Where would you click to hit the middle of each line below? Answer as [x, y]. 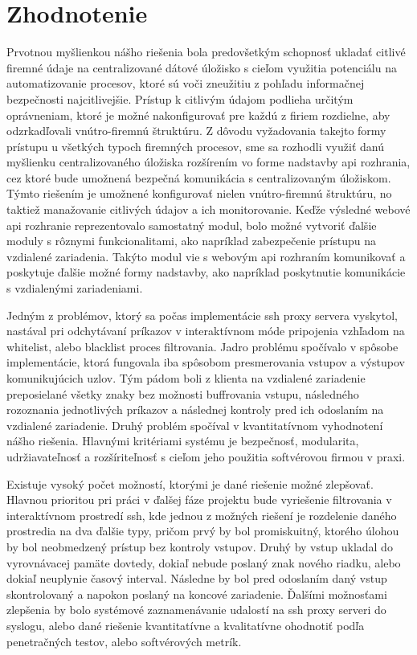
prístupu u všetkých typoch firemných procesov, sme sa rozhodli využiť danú [195, 146]
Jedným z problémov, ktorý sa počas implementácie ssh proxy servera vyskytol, [202, 315]
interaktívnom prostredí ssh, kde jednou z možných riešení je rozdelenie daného [202, 515]
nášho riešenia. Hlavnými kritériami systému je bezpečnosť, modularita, [183, 441]
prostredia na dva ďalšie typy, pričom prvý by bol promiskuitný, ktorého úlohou [203, 531]
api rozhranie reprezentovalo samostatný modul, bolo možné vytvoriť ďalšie [192, 225]
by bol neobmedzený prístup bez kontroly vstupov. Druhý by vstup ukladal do [200, 546]
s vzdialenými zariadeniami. [75, 288]
